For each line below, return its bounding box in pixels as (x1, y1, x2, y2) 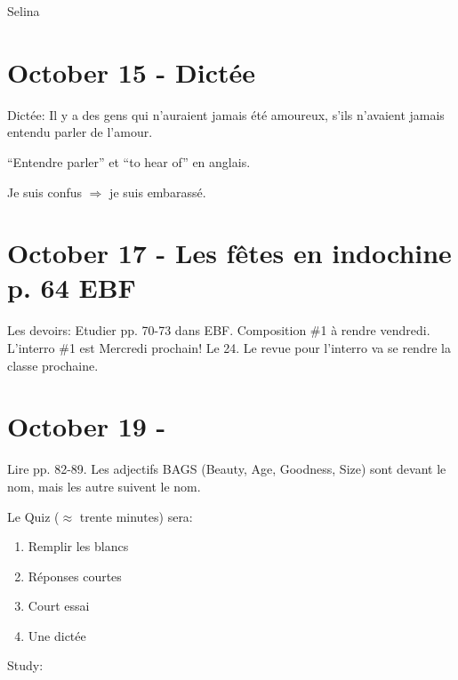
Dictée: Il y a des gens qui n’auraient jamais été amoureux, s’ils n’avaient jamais (7, 105, 445, 124)
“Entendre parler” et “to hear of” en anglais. (7, 152, 251, 171)
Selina (7, 2, 40, 20)
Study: (7, 656, 44, 675)
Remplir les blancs (28, 537, 129, 556)
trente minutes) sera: (79, 507, 193, 525)
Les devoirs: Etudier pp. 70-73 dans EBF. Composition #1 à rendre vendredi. (7, 321, 430, 340)
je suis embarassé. (109, 182, 206, 201)
